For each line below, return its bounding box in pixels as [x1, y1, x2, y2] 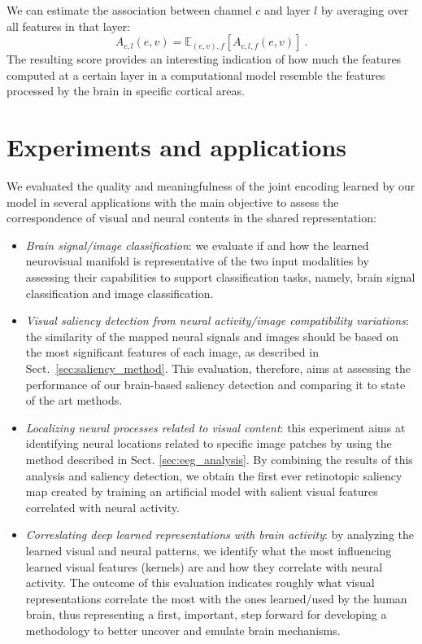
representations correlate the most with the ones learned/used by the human [25, 589, 407, 607]
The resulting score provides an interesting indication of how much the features [7, 50, 402, 68]
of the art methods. [25, 392, 123, 409]
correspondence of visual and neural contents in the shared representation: [7, 209, 376, 226]
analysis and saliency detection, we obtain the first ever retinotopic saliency [25, 467, 402, 484]
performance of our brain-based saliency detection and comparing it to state [25, 375, 406, 392]
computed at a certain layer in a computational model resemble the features [7, 66, 385, 83]
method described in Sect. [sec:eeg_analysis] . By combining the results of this [25, 451, 413, 467]
